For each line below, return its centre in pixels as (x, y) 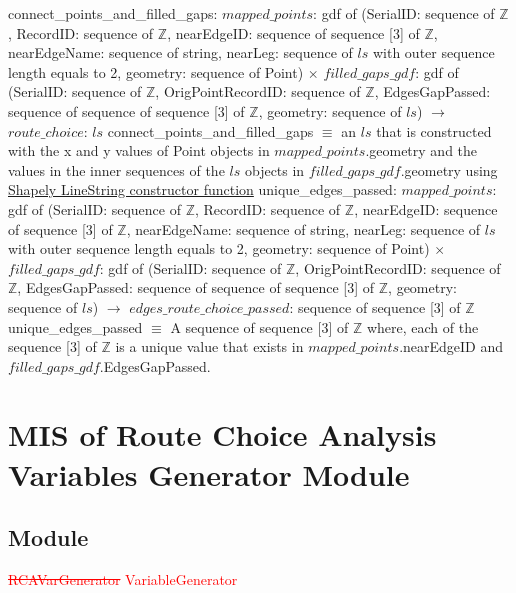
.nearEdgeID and (451, 346)
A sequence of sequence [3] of (259, 326)
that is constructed (434, 130)
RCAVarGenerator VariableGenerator (123, 579)
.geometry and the (421, 150)
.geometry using (449, 169)
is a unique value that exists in (209, 346)
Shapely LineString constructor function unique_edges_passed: (202, 189)
